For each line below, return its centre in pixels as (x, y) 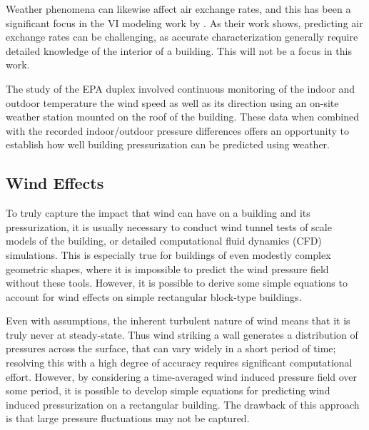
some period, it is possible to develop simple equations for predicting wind (168, 390)
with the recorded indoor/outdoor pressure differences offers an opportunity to (177, 130)
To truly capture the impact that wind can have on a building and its (158, 213)
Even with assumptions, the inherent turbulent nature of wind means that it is (178, 321)
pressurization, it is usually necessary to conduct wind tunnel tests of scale (169, 226)
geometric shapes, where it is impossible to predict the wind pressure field (167, 268)
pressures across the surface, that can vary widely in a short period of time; (171, 348)
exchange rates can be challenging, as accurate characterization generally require (182, 37)
